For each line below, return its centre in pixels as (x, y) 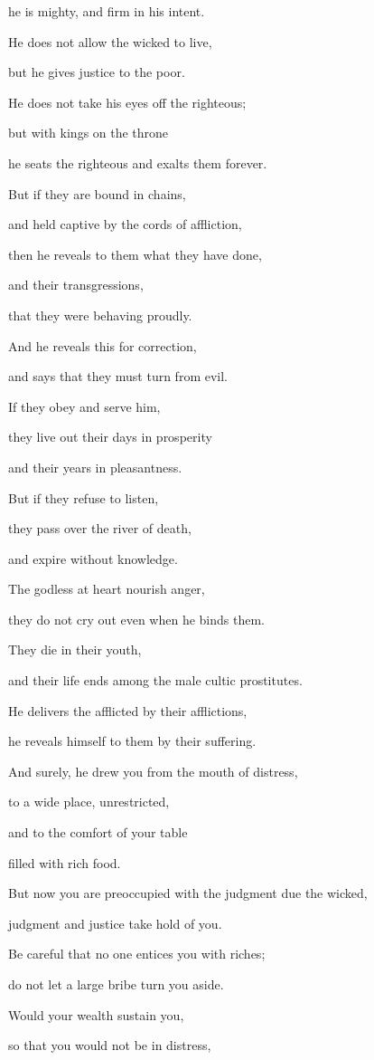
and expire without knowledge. (93, 558)
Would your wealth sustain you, (96, 1014)
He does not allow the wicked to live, (110, 41)
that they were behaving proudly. (100, 315)
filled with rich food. (65, 862)
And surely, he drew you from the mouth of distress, (153, 771)
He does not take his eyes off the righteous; (127, 102)
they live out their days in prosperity (110, 437)
